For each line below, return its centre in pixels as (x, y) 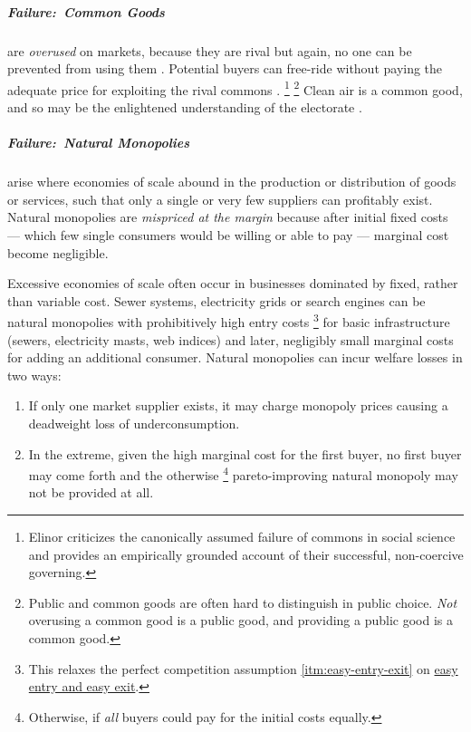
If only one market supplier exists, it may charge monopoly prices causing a (238, 405)
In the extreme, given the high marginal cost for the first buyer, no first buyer (245, 453)
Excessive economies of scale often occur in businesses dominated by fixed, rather (233, 283)
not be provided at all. (91, 492)
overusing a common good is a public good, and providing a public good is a (240, 620)
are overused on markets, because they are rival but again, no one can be (210, 50)
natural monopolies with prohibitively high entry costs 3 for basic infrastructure (229, 320)
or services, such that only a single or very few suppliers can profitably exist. (220, 199)
